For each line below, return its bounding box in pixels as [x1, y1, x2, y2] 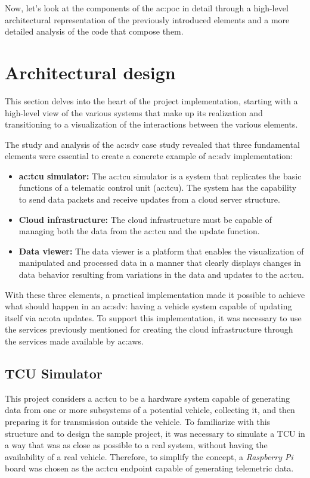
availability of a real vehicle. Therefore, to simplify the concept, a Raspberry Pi [5, 450, 293, 463]
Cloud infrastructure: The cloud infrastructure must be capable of [18, 213, 272, 225]
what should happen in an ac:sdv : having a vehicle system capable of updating [5, 300, 292, 312]
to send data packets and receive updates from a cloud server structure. [18, 193, 280, 206]
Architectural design [5, 60, 176, 84]
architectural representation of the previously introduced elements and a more [5, 13, 290, 26]
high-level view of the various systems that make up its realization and [5, 106, 263, 119]
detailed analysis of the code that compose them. [5, 25, 184, 38]
